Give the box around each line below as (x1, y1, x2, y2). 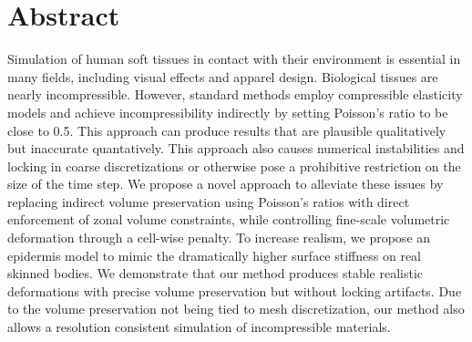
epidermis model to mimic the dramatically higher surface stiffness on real (7, 245, 421, 264)
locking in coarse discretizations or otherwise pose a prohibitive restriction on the (7, 156, 461, 175)
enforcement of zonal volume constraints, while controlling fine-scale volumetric (7, 210, 450, 229)
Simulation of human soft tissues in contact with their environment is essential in (7, 49, 461, 68)
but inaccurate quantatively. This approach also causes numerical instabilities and (7, 139, 465, 158)
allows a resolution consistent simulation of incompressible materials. (7, 317, 391, 337)
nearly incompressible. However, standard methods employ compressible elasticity (7, 85, 463, 104)
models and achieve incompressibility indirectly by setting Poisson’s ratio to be (7, 102, 448, 121)
